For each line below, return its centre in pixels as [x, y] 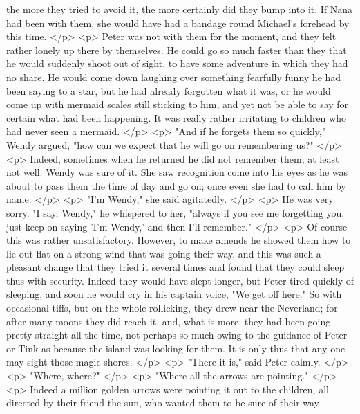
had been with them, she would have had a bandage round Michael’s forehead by [178, 22]
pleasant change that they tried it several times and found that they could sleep [176, 267]
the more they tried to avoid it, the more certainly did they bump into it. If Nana [180, 9]
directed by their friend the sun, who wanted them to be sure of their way [163, 403]
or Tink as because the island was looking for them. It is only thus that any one [176, 348]
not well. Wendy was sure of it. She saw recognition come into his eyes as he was [177, 172]
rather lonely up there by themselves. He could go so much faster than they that [177, 49]
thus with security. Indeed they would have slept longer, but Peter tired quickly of [180, 280]
